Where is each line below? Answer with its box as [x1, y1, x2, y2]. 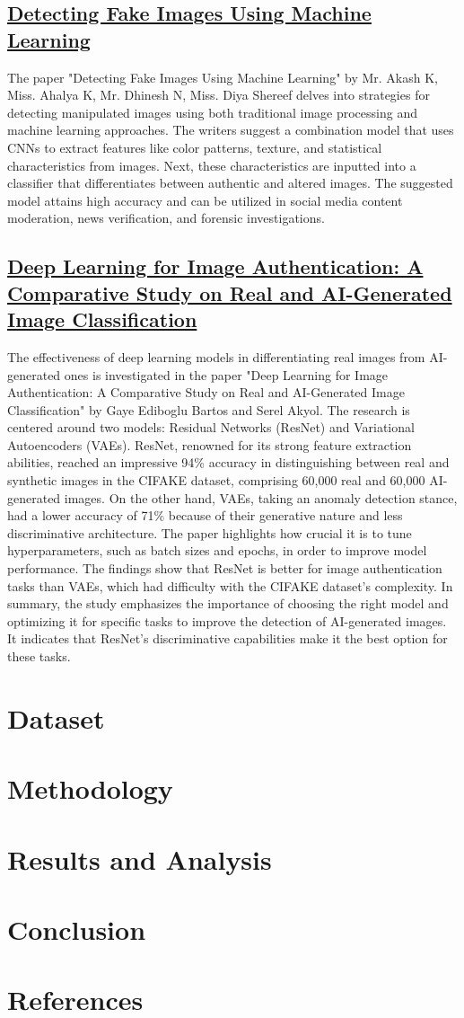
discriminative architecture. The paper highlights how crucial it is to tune [7, 523, 412, 542]
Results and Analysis [7, 840, 272, 877]
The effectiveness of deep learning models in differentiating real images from [7, 347, 425, 366]
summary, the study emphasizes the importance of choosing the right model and [7, 594, 449, 613]
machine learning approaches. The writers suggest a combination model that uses [7, 120, 454, 139]
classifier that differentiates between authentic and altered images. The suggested [7, 173, 453, 192]
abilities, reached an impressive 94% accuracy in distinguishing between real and [7, 453, 450, 472]
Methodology [7, 770, 173, 807]
